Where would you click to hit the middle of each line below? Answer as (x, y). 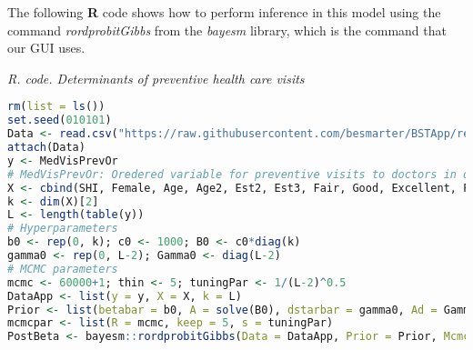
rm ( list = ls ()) (56, 107)
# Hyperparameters (63, 229)
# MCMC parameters (63, 269)
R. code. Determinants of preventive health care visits (156, 78)
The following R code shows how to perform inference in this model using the (224, 12)
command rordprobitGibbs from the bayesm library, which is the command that (227, 30)
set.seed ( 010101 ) (60, 120)
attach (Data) (46, 147)
